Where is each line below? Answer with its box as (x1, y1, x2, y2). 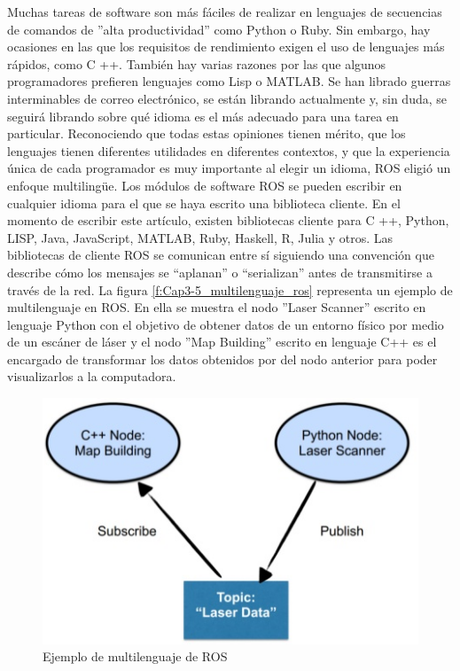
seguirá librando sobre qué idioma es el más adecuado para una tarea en (7, 106, 399, 125)
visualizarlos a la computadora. (7, 367, 176, 386)
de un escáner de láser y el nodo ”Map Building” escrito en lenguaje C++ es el (7, 332, 437, 351)
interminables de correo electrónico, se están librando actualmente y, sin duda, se (7, 89, 448, 107)
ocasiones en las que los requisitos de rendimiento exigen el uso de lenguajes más (7, 37, 445, 56)
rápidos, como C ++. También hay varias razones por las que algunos (7, 54, 386, 73)
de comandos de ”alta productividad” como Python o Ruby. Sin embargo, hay (7, 20, 431, 38)
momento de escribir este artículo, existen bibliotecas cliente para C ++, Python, (7, 211, 449, 230)
